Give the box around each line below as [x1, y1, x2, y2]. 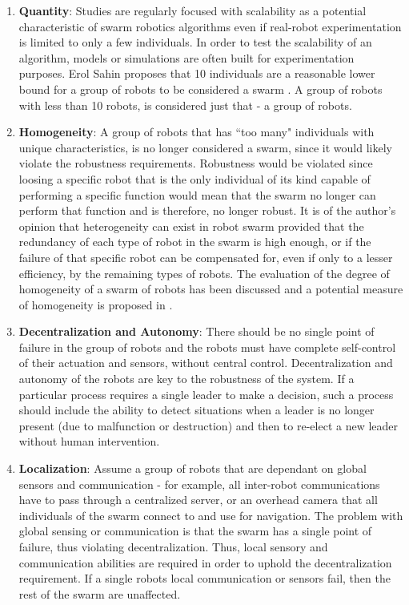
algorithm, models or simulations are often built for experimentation [18, 49, 355, 66]
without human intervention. [18, 433, 160, 450]
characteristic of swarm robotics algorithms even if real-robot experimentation [18, 18, 402, 34]
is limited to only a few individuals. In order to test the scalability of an [18, 34, 372, 50]
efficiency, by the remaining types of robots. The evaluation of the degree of [18, 264, 390, 281]
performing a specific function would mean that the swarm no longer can [18, 186, 376, 203]
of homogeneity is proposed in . [18, 296, 173, 313]
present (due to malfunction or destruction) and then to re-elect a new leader [18, 417, 399, 434]
